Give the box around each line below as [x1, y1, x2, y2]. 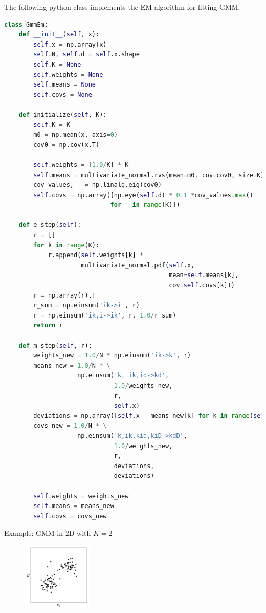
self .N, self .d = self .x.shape [33, 51, 140, 58]
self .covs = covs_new [33, 512, 107, 520]
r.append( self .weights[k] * [48, 251, 144, 259]
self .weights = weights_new [33, 492, 129, 500]
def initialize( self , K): [18, 111, 107, 118]
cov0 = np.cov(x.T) [33, 141, 100, 149]
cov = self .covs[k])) [169, 282, 235, 289]
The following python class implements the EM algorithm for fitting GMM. [4, 2, 240, 12]
